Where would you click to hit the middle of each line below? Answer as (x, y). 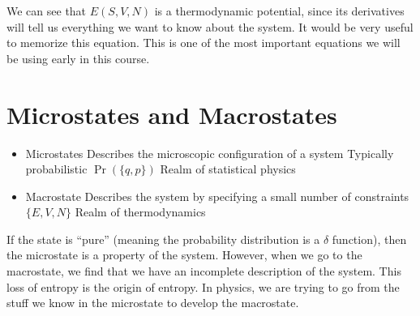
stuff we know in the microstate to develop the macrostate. (153, 303)
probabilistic (56, 169)
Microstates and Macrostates (172, 114)
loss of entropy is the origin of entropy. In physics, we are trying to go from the (203, 286)
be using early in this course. (78, 58)
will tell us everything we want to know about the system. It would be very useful (210, 26)
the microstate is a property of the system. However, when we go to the (184, 255)
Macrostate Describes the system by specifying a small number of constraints (217, 196)
